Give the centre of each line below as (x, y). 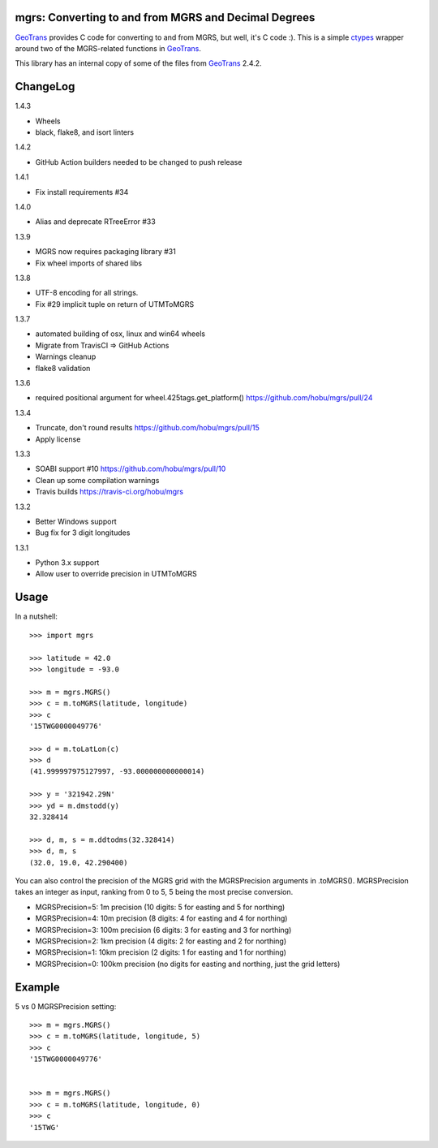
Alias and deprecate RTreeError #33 (95, 222)
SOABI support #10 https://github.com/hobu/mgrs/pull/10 (131, 469)
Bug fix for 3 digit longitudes (83, 533)
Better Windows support (76, 521)
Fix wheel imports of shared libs (88, 263)
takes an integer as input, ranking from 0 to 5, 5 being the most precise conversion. (154, 892)
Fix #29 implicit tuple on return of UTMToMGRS (115, 304)
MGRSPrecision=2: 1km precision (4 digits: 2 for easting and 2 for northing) (161, 941)
